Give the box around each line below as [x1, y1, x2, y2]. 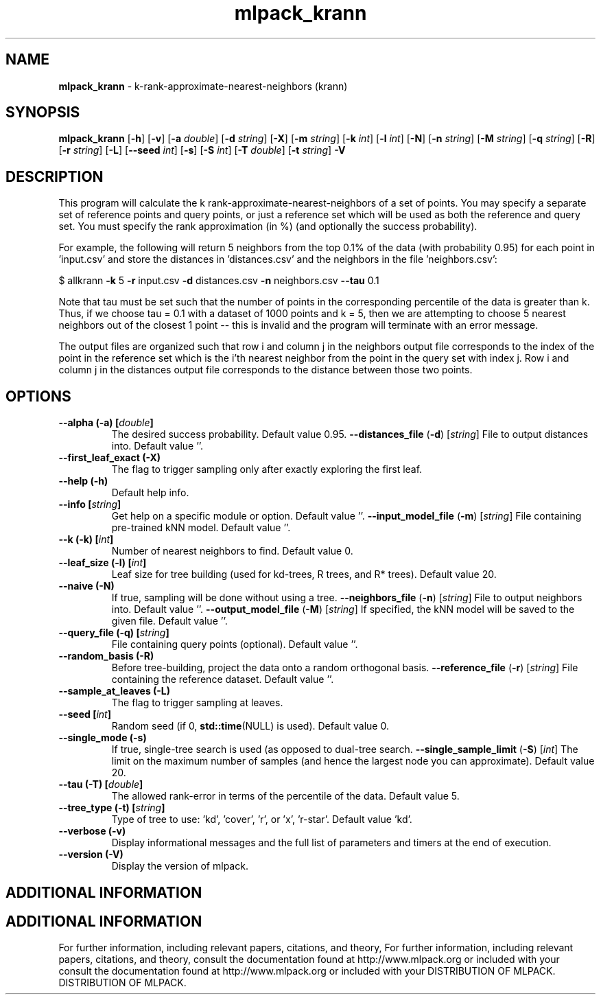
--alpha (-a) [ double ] [58, 417, 154, 429]
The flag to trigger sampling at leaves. [111, 697, 283, 709]
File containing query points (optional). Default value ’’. [111, 638, 358, 651]
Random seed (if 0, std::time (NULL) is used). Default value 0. [111, 720, 389, 732]
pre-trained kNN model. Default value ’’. [111, 522, 291, 534]
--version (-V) [58, 848, 123, 861]
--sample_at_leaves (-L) [58, 685, 171, 697]
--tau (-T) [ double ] [58, 778, 143, 791]
